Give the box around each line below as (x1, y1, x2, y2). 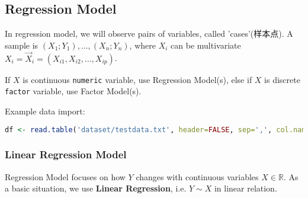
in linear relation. (214, 182, 277, 194)
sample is (5, 39, 38, 51)
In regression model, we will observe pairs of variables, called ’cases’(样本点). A (5, 27, 293, 40)
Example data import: (5, 104, 85, 117)
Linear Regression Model (5, 147, 127, 162)
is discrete (264, 73, 300, 85)
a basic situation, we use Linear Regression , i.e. (5, 182, 187, 194)
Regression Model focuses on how (5, 170, 126, 183)
